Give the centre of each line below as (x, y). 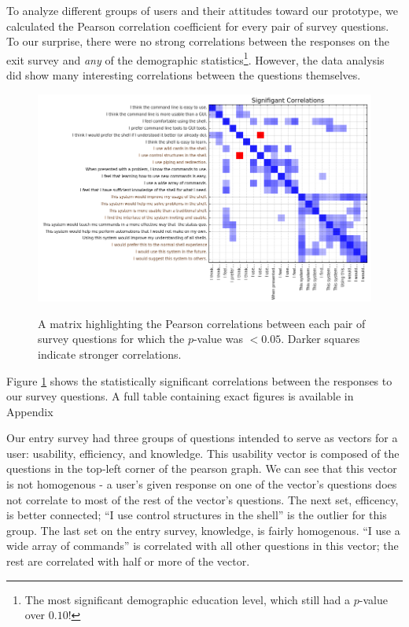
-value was (218, 339)
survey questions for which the (111, 339)
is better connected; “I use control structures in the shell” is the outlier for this (197, 515)
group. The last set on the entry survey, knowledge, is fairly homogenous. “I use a (203, 530)
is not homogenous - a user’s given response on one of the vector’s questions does (202, 484)
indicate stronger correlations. (110, 354)
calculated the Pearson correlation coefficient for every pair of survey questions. (198, 26)
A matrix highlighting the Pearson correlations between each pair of (202, 323)
